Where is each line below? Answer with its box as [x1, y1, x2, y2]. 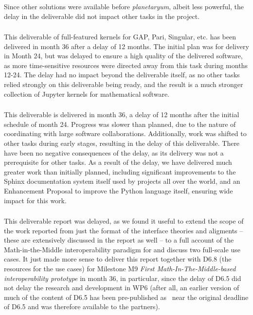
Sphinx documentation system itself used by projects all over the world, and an [4, 176, 240, 186]
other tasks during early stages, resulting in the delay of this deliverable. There [4, 138, 240, 148]
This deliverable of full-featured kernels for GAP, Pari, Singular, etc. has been [4, 32, 236, 42]
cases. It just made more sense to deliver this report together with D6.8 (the [4, 254, 232, 264]
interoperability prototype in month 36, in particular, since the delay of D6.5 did [4, 273, 241, 283]
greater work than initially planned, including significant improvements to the [4, 166, 236, 176]
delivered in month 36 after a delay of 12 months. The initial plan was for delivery [4, 41, 249, 51]
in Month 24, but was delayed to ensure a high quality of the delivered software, [4, 51, 243, 61]
